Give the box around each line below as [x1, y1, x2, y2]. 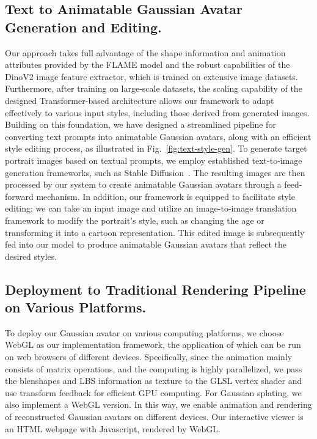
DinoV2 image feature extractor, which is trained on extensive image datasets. [5, 70, 298, 83]
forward [5, 190, 34, 202]
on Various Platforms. [5, 298, 147, 317]
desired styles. [5, 249, 57, 262]
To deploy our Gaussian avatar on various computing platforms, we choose [5, 326, 284, 339]
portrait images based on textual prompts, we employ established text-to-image [5, 153, 302, 166]
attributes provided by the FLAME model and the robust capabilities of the [5, 58, 290, 71]
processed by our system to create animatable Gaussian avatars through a [5, 178, 282, 191]
